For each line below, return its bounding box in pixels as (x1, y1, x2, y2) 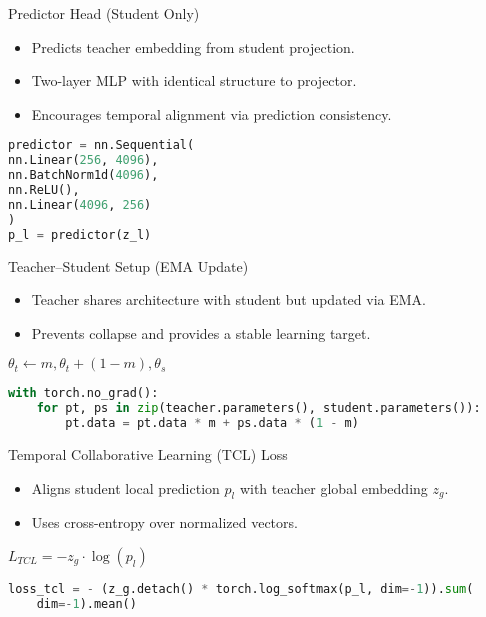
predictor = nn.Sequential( (8, 138, 195, 153)
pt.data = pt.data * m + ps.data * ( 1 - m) (65, 416, 359, 431)
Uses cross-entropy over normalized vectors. (31, 512, 298, 533)
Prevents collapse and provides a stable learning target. (31, 322, 371, 343)
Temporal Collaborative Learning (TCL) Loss (8, 443, 288, 464)
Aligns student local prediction (31, 477, 220, 498)
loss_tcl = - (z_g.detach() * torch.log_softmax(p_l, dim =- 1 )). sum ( (8, 581, 474, 596)
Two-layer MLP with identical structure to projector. (31, 70, 357, 91)
